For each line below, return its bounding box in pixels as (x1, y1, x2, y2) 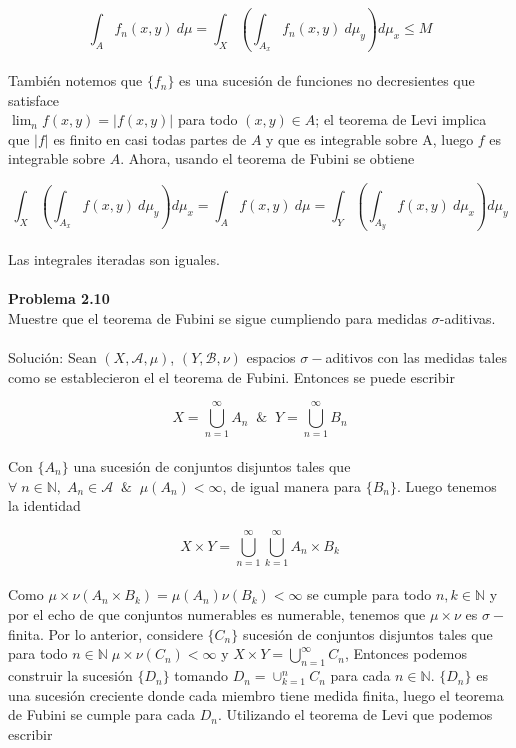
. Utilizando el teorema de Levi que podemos (217, 704, 493, 725)
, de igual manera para (222, 475, 361, 496)
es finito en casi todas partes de (53, 128, 247, 149)
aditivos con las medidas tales (325, 347, 507, 368)
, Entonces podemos (344, 643, 467, 664)
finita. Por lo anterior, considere (8, 623, 203, 644)
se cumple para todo (307, 584, 432, 605)
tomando (174, 665, 229, 686)
